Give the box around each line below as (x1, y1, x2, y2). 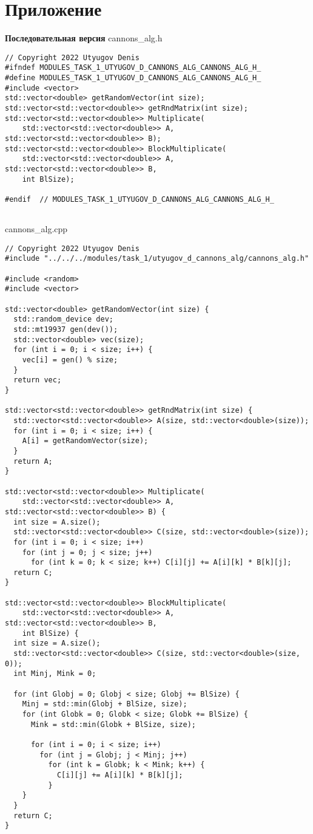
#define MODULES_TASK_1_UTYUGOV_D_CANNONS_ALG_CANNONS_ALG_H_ (5, 74, 261, 83)
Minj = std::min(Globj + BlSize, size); (22, 700, 187, 709)
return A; (13, 457, 53, 466)
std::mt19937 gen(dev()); (13, 325, 118, 334)
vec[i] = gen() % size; (22, 356, 118, 365)
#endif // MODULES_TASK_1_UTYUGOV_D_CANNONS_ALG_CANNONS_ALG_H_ (5, 195, 274, 204)
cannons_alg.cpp (5, 222, 68, 235)
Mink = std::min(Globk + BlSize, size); (30, 720, 196, 729)
